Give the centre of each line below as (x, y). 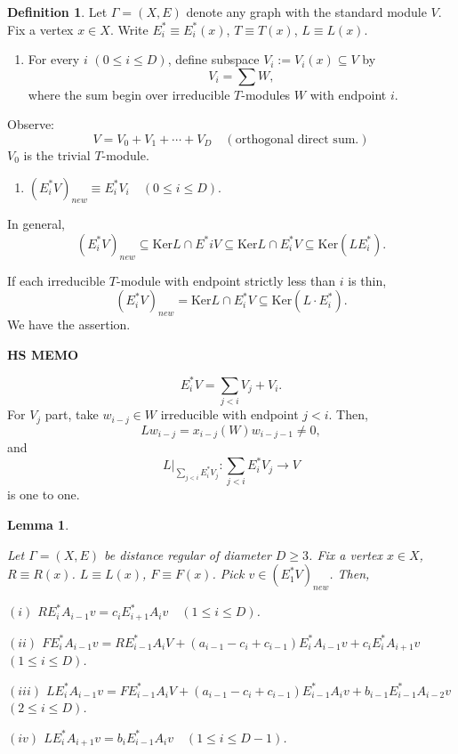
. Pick (228, 574)
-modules (266, 94)
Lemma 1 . (38, 525)
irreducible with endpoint (229, 414)
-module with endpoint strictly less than (226, 280)
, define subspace (213, 59)
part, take (72, 414)
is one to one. (44, 495)
